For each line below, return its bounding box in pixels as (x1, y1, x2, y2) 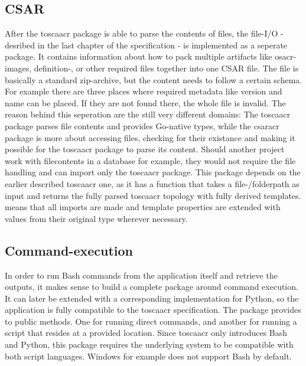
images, (5, 61, 32, 74)
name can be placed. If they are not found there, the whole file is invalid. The (5, 96, 286, 109)
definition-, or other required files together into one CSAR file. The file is (34, 61, 299, 74)
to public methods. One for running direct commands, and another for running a (5, 315, 297, 327)
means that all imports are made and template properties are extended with (5, 201, 281, 213)
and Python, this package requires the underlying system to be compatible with (5, 338, 294, 351)
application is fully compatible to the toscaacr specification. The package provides (5, 303, 301, 316)
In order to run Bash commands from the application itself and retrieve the (5, 269, 278, 281)
